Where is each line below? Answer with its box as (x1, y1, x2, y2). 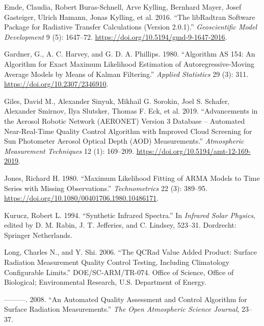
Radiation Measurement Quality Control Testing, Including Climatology (4, 257, 230, 267)
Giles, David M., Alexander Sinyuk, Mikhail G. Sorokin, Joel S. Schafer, (4, 95, 230, 106)
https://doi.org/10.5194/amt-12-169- (136, 145, 251, 156)
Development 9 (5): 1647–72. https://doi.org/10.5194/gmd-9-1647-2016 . (4, 31, 227, 42)
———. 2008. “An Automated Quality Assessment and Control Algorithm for (4, 293, 247, 304)
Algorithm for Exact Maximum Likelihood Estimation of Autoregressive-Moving (4, 58, 255, 69)
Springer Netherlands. (4, 229, 72, 240)
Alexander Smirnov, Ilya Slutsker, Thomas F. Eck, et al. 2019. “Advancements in (4, 105, 258, 116)
